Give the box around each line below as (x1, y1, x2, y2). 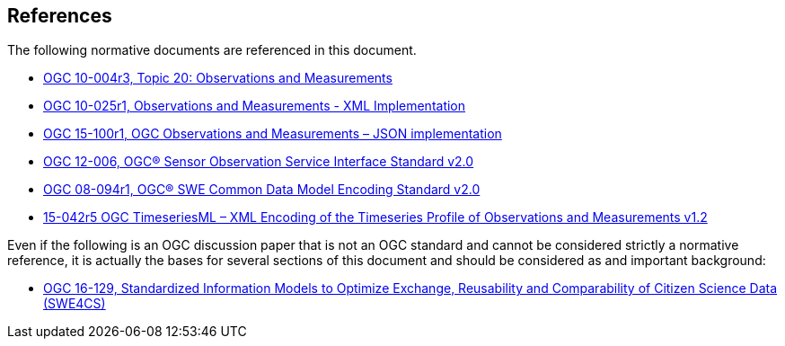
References (7, 4, 112, 27)
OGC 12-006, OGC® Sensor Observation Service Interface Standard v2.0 (43, 154, 474, 170)
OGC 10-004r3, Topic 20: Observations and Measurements (43, 70, 392, 86)
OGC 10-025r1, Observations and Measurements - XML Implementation (43, 98, 466, 114)
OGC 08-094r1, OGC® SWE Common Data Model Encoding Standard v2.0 (43, 182, 481, 198)
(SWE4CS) (43, 296, 106, 312)
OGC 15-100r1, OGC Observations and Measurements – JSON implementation (43, 126, 502, 142)
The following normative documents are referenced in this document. (7, 42, 417, 58)
